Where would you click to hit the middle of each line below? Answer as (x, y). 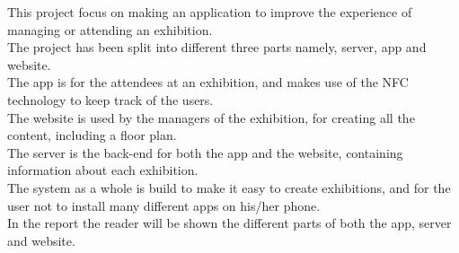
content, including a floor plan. (92, 135)
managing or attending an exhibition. (110, 29)
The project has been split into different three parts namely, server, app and (217, 47)
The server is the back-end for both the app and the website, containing (205, 152)
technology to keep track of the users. (110, 99)
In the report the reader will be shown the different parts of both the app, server (229, 223)
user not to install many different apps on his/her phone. (164, 205)
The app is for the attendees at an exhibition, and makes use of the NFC (208, 82)
